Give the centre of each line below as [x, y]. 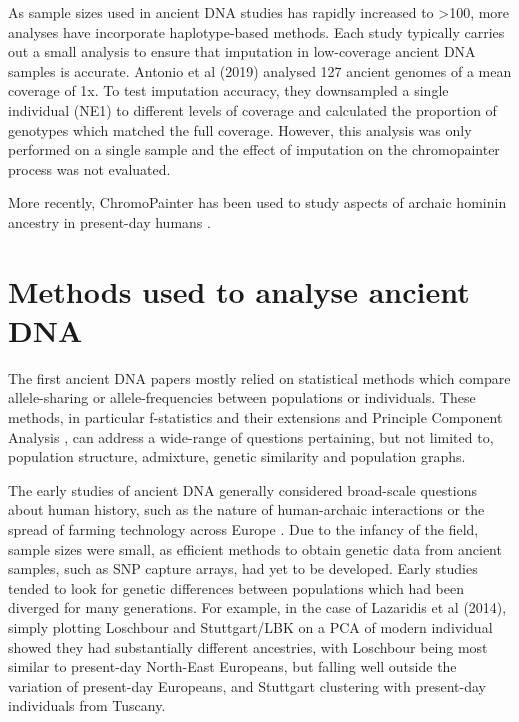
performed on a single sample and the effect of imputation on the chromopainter [254, 149]
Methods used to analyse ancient [239, 290]
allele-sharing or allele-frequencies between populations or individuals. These [242, 397]
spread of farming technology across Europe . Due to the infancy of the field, [243, 529]
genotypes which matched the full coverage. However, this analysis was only [240, 129]
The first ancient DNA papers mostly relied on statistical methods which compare [259, 377]
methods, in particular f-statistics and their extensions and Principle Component [255, 417]
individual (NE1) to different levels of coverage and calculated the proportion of [252, 109]
